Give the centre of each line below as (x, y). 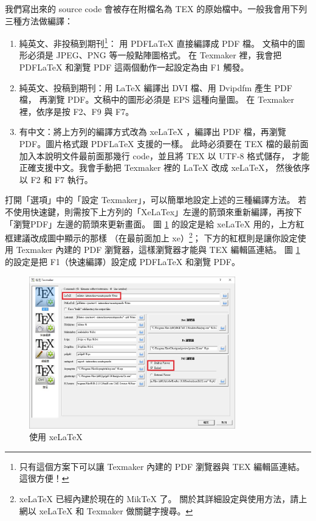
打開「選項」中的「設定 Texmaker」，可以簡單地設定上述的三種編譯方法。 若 (156, 200)
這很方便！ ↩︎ (44, 478)
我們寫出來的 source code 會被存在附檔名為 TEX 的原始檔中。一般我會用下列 (156, 9)
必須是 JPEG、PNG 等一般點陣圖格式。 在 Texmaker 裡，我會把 (155, 55)
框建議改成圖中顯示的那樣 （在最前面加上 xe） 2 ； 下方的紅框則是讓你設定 (151, 237)
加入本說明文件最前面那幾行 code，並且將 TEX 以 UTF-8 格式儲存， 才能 (164, 155)
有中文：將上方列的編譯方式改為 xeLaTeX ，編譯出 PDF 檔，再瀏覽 (153, 132)
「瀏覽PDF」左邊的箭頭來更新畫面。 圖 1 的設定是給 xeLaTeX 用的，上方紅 (155, 223)
